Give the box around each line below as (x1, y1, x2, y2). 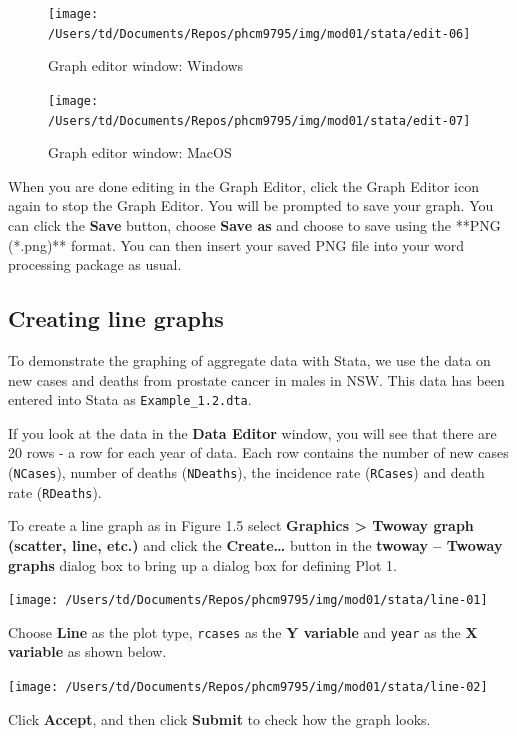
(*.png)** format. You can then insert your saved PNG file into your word (8, 234, 465, 255)
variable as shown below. (8, 641, 167, 662)
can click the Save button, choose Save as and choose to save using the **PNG (8, 215, 501, 235)
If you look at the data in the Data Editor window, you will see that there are (8, 422, 497, 443)
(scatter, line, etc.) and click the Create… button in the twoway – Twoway (8, 534, 503, 555)
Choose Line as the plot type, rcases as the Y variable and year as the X (8, 621, 478, 642)
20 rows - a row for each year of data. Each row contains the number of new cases (8, 442, 509, 463)
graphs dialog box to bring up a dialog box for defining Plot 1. (8, 554, 397, 575)
